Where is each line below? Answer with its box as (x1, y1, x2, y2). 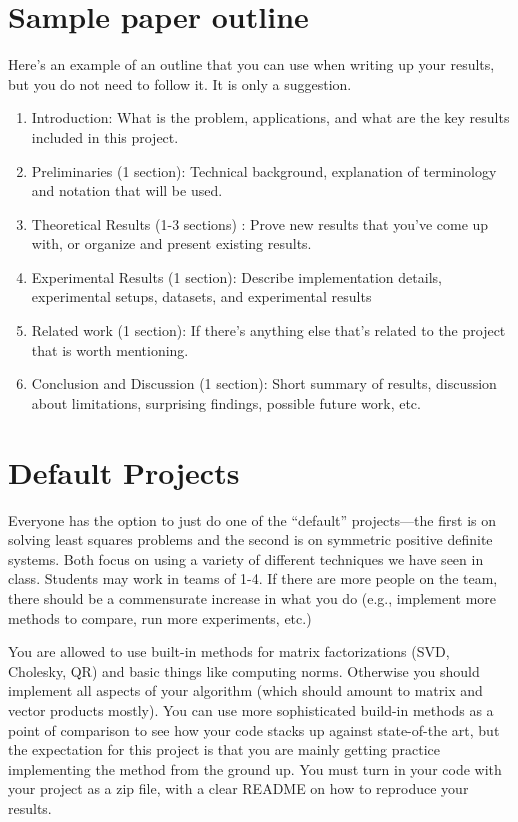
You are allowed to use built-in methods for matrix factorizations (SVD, (8, 641, 450, 662)
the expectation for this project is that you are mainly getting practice (8, 739, 440, 760)
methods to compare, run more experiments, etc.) (8, 607, 312, 628)
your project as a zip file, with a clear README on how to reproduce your (8, 778, 469, 799)
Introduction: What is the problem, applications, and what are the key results (31, 107, 510, 128)
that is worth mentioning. (31, 339, 189, 360)
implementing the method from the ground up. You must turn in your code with (8, 758, 502, 779)
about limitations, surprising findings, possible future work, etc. (31, 392, 421, 413)
